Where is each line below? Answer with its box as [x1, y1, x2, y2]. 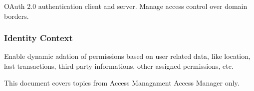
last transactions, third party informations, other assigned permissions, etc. [4, 61, 234, 71]
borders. [4, 10, 29, 21]
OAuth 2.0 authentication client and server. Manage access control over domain [4, 1, 248, 11]
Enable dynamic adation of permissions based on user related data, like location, [4, 51, 251, 61]
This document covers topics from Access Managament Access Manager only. [4, 77, 240, 88]
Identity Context [4, 32, 73, 44]
